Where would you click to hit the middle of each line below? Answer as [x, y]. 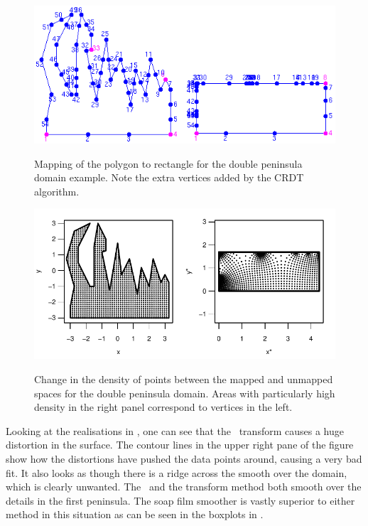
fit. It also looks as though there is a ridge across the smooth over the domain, [177, 472]
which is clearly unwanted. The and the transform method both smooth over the [184, 487]
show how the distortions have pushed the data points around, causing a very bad [184, 458]
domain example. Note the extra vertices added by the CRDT [169, 177]
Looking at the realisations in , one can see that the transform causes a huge [175, 430]
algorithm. [57, 191]
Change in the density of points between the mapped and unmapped [184, 379]
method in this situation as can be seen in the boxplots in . [135, 514]
